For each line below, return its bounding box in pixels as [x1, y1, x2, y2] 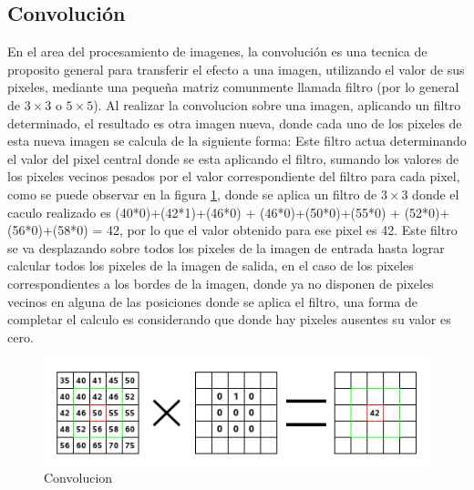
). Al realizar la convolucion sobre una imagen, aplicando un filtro [93, 95, 461, 114]
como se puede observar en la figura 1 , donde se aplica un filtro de [7, 184, 377, 203]
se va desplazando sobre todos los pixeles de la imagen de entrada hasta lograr [7, 238, 445, 257]
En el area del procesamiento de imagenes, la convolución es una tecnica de [7, 42, 428, 61]
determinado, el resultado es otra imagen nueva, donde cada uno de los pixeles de [7, 113, 462, 132]
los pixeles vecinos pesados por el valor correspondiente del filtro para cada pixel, [7, 167, 460, 186]
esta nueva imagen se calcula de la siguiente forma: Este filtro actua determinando [7, 131, 467, 150]
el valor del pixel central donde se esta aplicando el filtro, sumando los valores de [7, 148, 459, 168]
